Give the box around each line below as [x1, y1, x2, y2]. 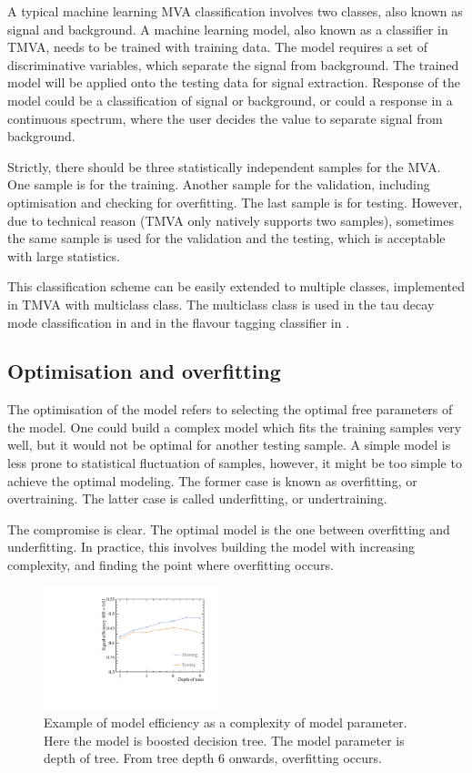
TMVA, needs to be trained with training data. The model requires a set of [7, 37, 427, 56]
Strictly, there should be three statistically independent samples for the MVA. [7, 157, 441, 176]
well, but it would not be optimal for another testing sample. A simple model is [7, 435, 451, 454]
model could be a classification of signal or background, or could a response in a [7, 90, 453, 109]
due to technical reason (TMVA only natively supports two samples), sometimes [7, 210, 454, 229]
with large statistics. [7, 246, 120, 265]
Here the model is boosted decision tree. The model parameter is [44, 730, 405, 749]
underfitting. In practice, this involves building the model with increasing [7, 537, 416, 556]
